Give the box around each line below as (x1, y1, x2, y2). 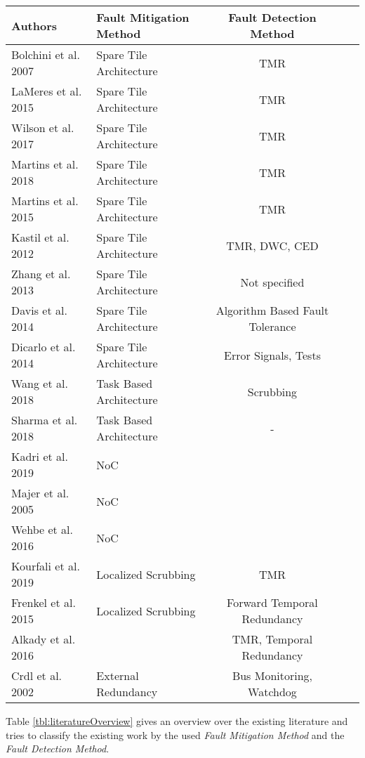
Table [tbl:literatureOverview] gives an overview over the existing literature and (6, 714, 348, 728)
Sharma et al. (11, 412, 78, 428)
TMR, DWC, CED (226, 237, 319, 254)
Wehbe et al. (11, 521, 74, 537)
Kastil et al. (11, 229, 69, 245)
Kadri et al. (11, 448, 68, 464)
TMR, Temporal (232, 631, 313, 647)
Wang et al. (11, 375, 68, 391)
